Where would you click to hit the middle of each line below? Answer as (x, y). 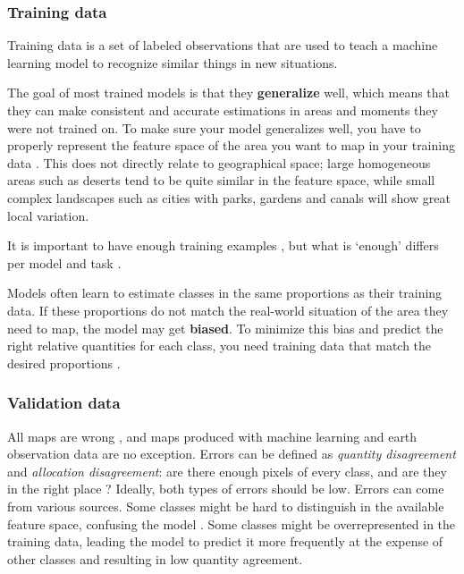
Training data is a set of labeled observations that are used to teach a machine (223, 45)
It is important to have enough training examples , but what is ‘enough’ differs (223, 245)
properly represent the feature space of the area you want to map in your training (231, 145)
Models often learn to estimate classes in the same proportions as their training (225, 293)
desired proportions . (64, 363)
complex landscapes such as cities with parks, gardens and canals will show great (229, 197)
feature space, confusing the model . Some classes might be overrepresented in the (232, 523)
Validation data (64, 403)
